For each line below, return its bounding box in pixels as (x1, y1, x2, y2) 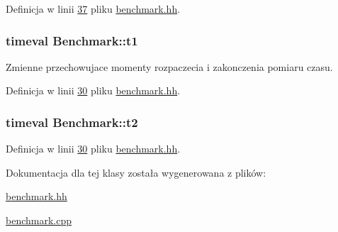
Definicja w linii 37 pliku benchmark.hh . (6, 1, 181, 16)
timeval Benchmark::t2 (6, 113, 138, 131)
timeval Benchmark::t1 (6, 31, 138, 49)
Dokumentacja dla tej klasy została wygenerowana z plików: (6, 165, 266, 179)
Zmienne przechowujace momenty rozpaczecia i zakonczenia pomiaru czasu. (6, 59, 333, 74)
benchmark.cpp (6, 213, 72, 227)
